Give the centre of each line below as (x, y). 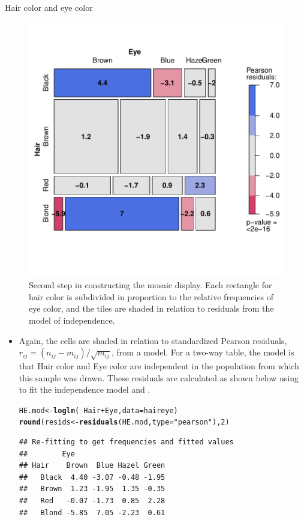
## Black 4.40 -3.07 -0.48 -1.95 (92, 477)
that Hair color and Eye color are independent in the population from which (159, 365)
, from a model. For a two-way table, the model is (203, 352)
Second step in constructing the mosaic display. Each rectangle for (151, 285)
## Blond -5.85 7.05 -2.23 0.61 (92, 512)
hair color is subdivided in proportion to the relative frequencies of (151, 296)
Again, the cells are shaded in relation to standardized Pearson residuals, (153, 340)
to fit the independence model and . (85, 389)
